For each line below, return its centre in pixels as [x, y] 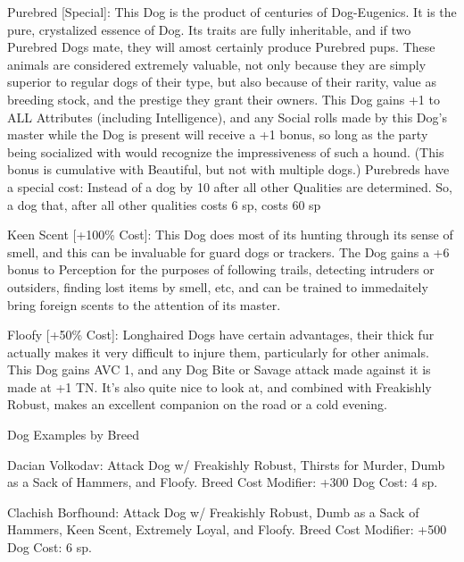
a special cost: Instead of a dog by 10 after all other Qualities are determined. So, [230, 186]
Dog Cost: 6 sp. [50, 547]
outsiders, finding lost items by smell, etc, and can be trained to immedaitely [218, 286]
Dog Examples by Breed [74, 435]
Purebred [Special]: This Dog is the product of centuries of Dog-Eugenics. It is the [232, 12]
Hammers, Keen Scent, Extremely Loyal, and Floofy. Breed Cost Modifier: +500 [227, 529]
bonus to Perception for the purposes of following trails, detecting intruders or [221, 269]
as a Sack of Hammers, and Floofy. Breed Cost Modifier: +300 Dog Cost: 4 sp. [223, 482]
